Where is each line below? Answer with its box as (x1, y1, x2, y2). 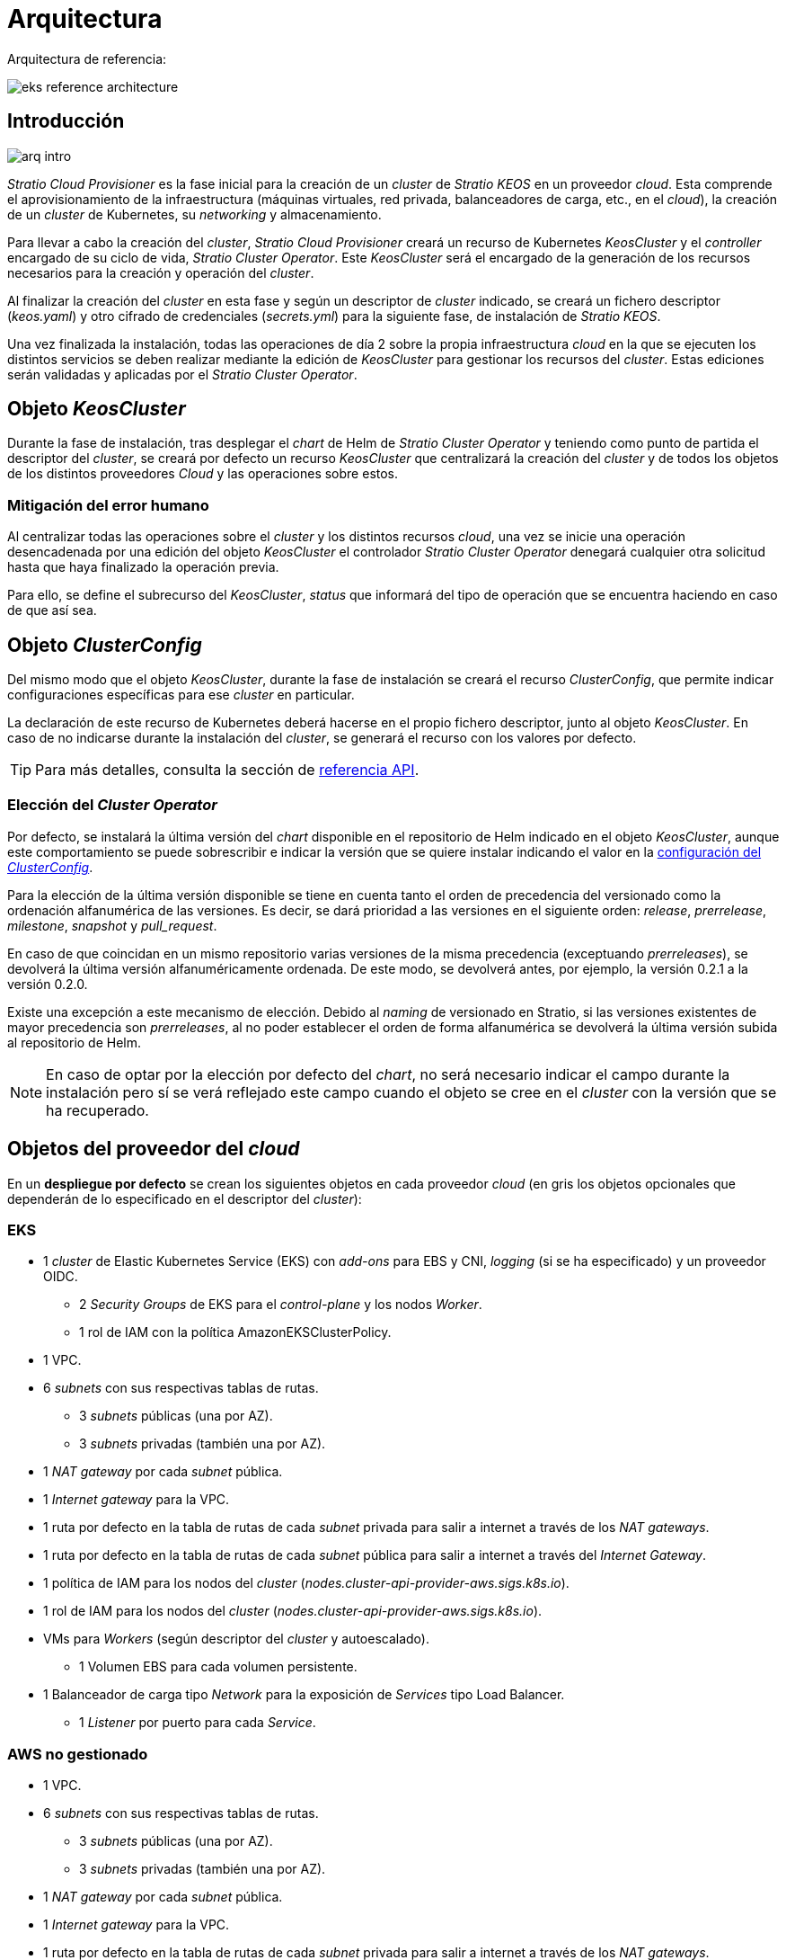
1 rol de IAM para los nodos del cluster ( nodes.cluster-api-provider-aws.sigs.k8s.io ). (43, 1603, 543, 1619)
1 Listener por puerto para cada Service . (79, 1715, 316, 1731)
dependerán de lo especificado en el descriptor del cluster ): (7, 1190, 362, 1207)
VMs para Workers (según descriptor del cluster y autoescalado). (43, 1631, 429, 1647)
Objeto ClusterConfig (7, 633, 202, 656)
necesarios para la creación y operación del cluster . (7, 264, 314, 281)
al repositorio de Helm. (7, 1034, 142, 1050)
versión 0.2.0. (7, 976, 88, 992)
